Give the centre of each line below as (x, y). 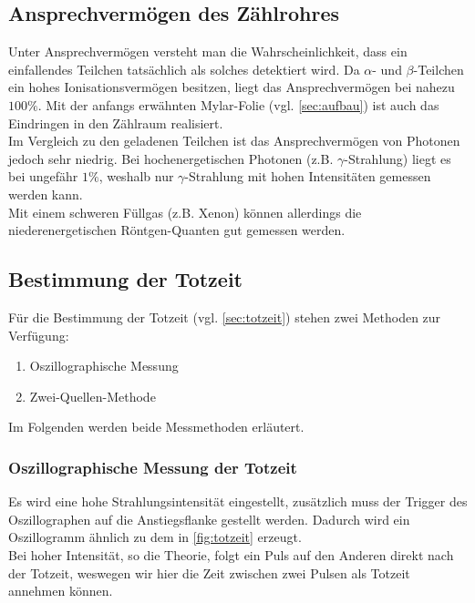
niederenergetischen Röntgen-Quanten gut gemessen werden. (177, 230)
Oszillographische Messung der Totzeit (153, 467)
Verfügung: (39, 335)
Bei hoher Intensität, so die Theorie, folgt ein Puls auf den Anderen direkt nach (231, 554)
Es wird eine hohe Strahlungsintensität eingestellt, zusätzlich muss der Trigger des (238, 501)
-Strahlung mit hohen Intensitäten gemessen (308, 176)
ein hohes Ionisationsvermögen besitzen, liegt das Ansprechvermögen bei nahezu (232, 87)
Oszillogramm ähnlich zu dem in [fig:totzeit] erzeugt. (155, 537)
